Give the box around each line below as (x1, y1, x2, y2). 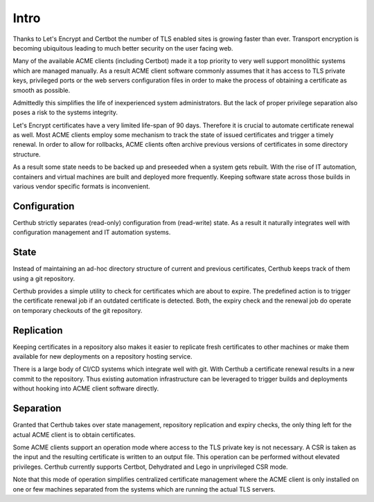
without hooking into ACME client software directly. (12, 384, 159, 393)
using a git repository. (12, 274, 75, 283)
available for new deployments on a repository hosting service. (12, 352, 193, 361)
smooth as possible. (12, 86, 71, 94)
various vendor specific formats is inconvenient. (12, 182, 150, 190)
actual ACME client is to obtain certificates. (12, 430, 136, 439)
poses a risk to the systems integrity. (12, 108, 118, 117)
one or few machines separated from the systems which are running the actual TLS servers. (12, 485, 276, 493)
